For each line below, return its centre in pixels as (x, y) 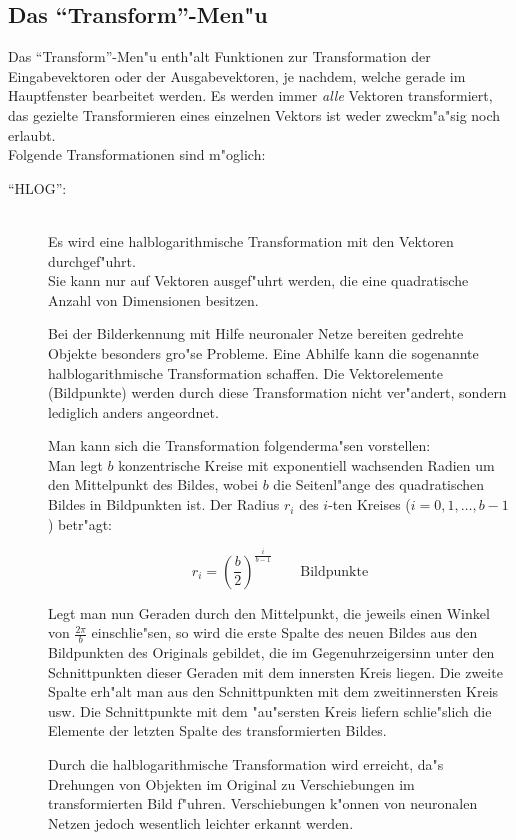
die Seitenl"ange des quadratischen (379, 484)
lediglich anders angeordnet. (133, 411)
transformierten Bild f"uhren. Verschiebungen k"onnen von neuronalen (263, 803)
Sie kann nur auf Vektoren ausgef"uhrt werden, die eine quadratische (258, 280)
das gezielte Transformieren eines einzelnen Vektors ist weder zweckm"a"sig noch (254, 114)
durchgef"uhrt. (92, 260)
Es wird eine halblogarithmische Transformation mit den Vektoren (251, 240)
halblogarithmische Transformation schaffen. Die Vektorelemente (245, 372)
